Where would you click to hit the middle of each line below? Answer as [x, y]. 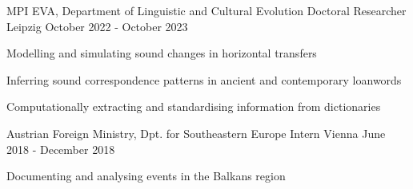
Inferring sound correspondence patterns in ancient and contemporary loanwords [204, 79]
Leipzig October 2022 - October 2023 [97, 26]
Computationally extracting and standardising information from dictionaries [194, 106]
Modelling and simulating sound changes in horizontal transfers [162, 53]
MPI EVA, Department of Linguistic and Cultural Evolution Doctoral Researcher [206, 10]
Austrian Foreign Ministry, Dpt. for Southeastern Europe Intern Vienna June [196, 133]
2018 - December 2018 [61, 149]
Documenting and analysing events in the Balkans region [146, 176]
